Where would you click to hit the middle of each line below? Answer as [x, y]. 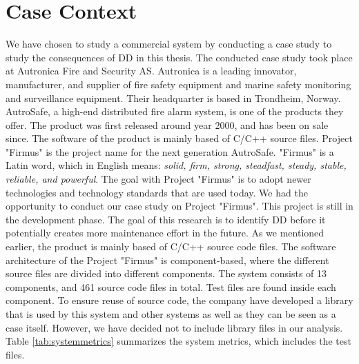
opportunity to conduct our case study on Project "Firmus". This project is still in [179, 206]
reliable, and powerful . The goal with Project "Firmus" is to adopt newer [158, 179]
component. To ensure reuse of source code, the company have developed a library [179, 300]
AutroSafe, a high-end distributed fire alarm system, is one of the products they [175, 111]
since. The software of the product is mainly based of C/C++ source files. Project [179, 138]
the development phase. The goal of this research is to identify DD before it [166, 219]
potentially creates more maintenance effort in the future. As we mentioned [165, 233]
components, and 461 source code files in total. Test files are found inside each [171, 286]
